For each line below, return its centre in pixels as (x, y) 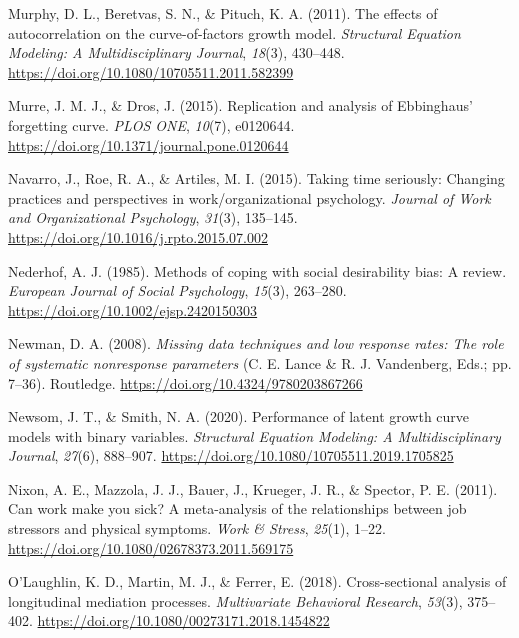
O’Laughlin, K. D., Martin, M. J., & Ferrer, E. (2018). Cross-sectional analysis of (257, 581)
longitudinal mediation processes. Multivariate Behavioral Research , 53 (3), (235, 600)
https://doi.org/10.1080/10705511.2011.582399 (151, 71)
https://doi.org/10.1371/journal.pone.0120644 (148, 144)
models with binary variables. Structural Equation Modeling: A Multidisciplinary (254, 435)
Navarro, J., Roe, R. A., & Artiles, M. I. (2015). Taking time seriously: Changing (256, 178)
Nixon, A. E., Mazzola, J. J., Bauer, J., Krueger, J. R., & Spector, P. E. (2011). (253, 488)
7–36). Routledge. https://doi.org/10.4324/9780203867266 (185, 382)
